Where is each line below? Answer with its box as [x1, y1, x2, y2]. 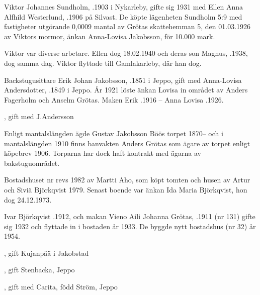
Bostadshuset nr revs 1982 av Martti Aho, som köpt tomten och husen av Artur [4, 174, 250, 185]
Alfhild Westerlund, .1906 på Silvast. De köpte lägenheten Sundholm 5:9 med [4, 11, 242, 22]
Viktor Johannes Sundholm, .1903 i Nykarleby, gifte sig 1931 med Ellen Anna [4, 2, 243, 12]
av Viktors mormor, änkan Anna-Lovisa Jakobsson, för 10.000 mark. [4, 31, 215, 41]
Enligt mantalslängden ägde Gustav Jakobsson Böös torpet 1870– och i [4, 128, 223, 138]
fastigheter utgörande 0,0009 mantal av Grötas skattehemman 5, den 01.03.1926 [4, 21, 251, 32]
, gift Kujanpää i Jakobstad [4, 247, 89, 258]
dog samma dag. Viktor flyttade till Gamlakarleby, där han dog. [4, 57, 202, 68]
